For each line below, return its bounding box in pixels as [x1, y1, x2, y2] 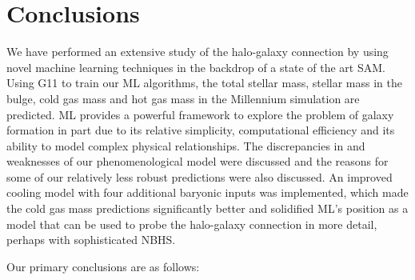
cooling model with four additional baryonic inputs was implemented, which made [6, 184, 409, 201]
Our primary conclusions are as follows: [6, 258, 200, 274]
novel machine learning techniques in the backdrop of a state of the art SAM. [6, 58, 385, 75]
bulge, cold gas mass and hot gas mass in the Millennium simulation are [6, 90, 360, 106]
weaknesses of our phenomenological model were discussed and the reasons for [6, 153, 389, 170]
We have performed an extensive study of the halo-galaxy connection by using [6, 43, 389, 60]
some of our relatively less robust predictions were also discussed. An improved [6, 168, 393, 185]
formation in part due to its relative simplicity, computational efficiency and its [6, 122, 395, 138]
